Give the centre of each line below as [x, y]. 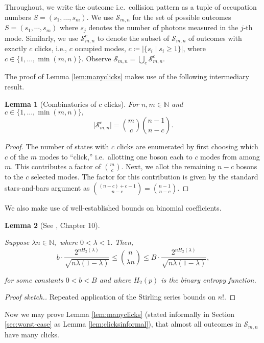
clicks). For [121, 104]
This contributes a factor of [58, 166]
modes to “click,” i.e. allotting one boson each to [116, 156]
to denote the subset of [133, 38]
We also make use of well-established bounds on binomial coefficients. [113, 207]
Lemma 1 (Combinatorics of [51, 104]
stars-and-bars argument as [47, 187]
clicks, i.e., [51, 48]
